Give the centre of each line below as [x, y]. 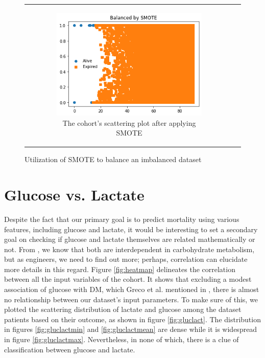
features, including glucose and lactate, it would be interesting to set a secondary [131, 229]
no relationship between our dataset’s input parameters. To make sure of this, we [131, 299]
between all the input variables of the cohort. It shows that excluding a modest [128, 279]
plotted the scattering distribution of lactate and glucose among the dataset [123, 309]
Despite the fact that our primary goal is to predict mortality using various [122, 219]
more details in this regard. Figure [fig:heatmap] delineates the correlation [120, 269]
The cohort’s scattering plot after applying [129, 122]
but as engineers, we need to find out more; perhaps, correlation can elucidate [126, 259]
